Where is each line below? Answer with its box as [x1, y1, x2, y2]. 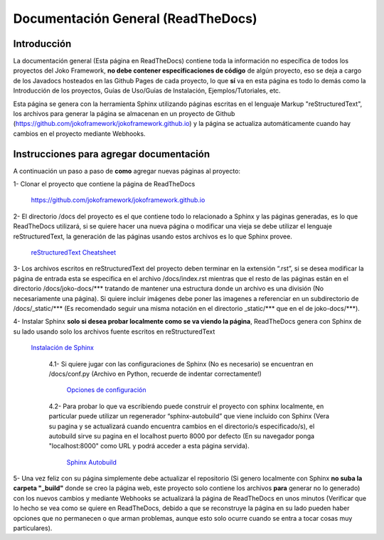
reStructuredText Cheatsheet [31, 248, 117, 257]
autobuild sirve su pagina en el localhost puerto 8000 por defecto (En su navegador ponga [48, 431, 315, 440]
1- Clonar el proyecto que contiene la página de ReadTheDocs [13, 180, 196, 189]
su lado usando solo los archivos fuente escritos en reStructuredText [13, 327, 215, 336]
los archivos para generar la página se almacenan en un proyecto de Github [13, 110, 235, 118]
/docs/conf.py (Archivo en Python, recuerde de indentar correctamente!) [48, 369, 262, 378]
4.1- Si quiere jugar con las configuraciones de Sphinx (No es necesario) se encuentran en [48, 359, 314, 368]
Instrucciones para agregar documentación [13, 148, 210, 160]
